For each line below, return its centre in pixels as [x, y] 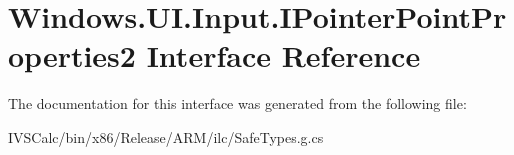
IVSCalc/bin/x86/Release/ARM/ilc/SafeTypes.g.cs [166, 136]
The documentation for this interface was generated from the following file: [237, 103]
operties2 [72, 55]
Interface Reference [283, 55]
